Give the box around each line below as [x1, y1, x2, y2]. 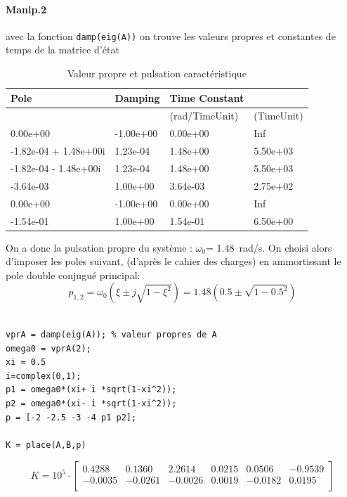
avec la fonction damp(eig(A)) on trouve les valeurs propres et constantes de [6, 28, 336, 43]
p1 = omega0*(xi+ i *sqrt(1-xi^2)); [6, 385, 177, 395]
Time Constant [169, 90, 244, 105]
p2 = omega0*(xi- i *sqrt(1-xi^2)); [6, 398, 177, 408]
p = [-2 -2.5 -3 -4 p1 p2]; [6, 412, 137, 422]
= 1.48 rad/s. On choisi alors [206, 240, 332, 254]
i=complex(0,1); [6, 370, 81, 381]
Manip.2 [6, 1, 46, 16]
